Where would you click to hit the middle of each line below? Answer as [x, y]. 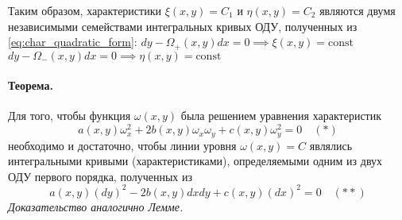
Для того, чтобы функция [70, 116]
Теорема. [31, 85]
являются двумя [358, 10]
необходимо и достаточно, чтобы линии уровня [122, 145]
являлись [331, 145]
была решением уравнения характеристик [281, 116]
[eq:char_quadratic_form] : [73, 42]
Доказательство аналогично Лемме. [96, 206]
